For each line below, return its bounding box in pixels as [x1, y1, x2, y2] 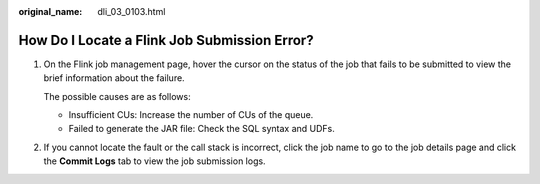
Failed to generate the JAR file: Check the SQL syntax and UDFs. [68, 123, 335, 135]
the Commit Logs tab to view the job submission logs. [43, 155, 266, 167]
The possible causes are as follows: [43, 90, 191, 102]
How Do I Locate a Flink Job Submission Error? [18, 31, 314, 49]
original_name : [18, 6, 83, 17]
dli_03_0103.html [97, 6, 166, 17]
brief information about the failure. [43, 72, 185, 84]
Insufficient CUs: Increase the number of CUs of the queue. [68, 109, 314, 121]
